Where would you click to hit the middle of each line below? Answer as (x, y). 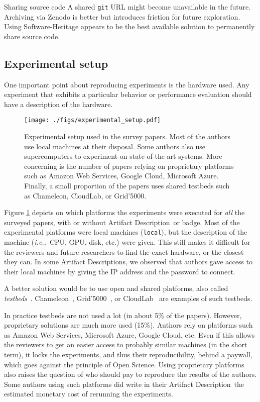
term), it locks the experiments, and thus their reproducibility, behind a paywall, (128, 355)
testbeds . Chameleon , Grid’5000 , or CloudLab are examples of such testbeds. (128, 298)
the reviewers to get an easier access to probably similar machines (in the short (126, 344)
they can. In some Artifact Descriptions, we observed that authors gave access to (128, 262)
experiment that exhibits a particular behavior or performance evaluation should (128, 94)
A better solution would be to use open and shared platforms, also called (116, 288)
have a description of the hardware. (58, 104)
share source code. (32, 36)
